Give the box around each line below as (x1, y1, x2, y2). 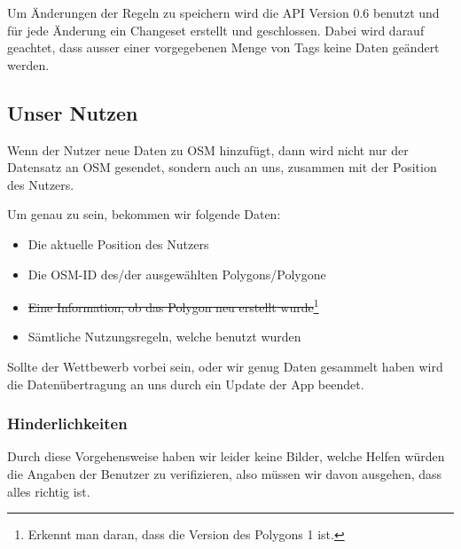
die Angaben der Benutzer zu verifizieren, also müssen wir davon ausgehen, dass (7, 464, 442, 482)
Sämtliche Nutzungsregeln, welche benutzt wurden (27, 327, 301, 346)
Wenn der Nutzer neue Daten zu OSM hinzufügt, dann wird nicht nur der (7, 140, 409, 159)
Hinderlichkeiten (7, 412, 128, 435)
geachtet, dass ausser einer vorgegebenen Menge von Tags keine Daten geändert (7, 38, 440, 57)
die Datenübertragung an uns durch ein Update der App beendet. (7, 374, 364, 393)
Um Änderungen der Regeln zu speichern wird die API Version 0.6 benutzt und (7, 4, 440, 21)
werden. (7, 55, 50, 74)
